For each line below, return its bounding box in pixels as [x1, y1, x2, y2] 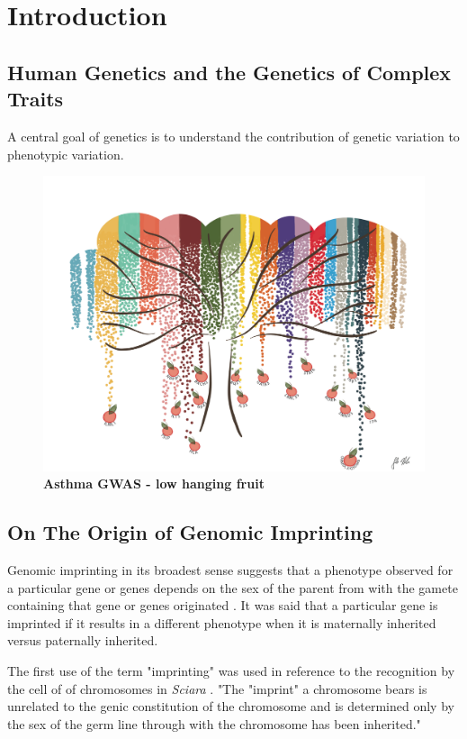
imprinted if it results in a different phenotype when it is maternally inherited [7, 613, 436, 632]
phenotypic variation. [7, 144, 124, 163]
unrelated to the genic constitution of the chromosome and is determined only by [7, 697, 454, 716]
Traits [7, 85, 64, 113]
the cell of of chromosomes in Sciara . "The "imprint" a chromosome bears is [7, 679, 427, 698]
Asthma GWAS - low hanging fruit [43, 474, 265, 493]
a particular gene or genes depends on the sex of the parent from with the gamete [7, 578, 458, 597]
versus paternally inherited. [7, 631, 158, 650]
